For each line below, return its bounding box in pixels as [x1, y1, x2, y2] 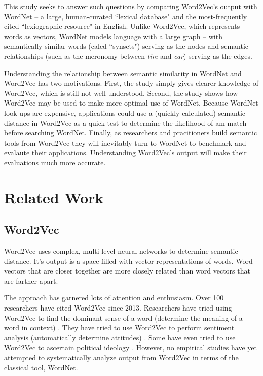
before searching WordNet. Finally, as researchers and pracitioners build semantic [4, 127, 257, 138]
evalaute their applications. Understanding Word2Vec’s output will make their [4, 147, 247, 158]
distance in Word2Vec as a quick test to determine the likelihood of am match [4, 117, 247, 128]
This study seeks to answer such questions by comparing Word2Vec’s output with [4, 1, 257, 11]
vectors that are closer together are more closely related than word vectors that [4, 265, 250, 276]
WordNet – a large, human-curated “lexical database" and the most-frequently [4, 11, 247, 21]
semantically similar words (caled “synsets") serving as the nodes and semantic [4, 41, 249, 51]
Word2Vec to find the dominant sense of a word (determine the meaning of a [4, 312, 243, 323]
